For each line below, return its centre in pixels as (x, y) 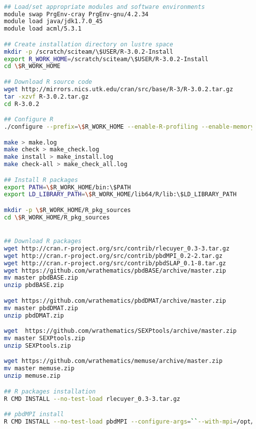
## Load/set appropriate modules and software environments (105, 7)
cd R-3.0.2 (22, 104)
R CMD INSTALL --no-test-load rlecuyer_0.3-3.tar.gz (92, 399)
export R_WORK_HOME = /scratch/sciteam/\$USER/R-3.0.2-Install (106, 59)
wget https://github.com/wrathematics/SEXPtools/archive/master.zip (120, 331)
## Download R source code (48, 82)
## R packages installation (50, 391)
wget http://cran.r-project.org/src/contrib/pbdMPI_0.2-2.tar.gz (113, 256)
